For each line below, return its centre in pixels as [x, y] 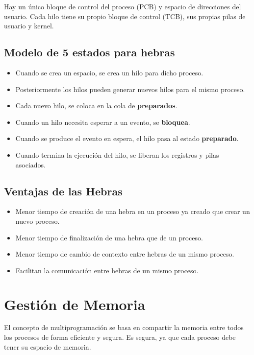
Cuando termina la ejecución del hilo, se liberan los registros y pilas [117, 154]
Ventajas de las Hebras [63, 191]
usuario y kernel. [29, 26]
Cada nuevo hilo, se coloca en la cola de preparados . [96, 106]
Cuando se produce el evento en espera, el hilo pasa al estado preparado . [127, 138]
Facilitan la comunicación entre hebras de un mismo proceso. [107, 270]
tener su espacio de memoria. [48, 346]
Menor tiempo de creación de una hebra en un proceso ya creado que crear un [133, 211]
